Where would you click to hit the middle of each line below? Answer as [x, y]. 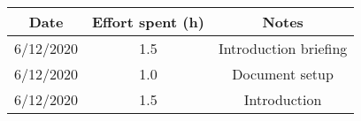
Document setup [283, 74]
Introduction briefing [283, 48]
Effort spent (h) [148, 22]
